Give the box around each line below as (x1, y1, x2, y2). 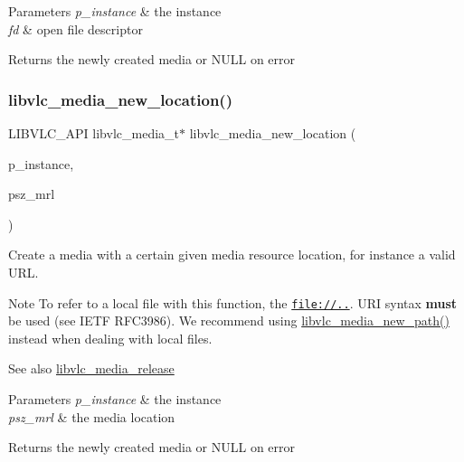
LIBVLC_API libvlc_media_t (8, 124, 179, 142)
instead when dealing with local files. (8, 328, 213, 347)
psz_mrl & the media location (8, 407, 175, 426)
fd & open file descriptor (8, 19, 143, 38)
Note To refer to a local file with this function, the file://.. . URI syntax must (8, 293, 458, 312)
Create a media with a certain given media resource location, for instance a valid (8, 245, 456, 264)
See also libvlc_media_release (8, 359, 175, 378)
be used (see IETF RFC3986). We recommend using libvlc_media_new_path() (8, 311, 450, 330)
